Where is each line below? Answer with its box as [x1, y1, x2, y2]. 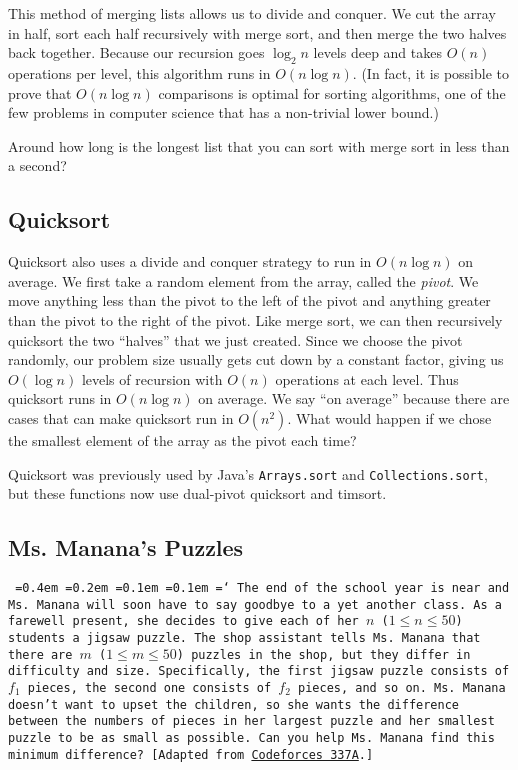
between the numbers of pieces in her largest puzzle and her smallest [8, 714, 495, 729]
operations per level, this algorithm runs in [8, 62, 271, 83]
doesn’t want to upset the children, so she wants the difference [8, 697, 460, 712]
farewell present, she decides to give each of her [8, 614, 359, 629]
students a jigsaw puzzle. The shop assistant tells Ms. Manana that [8, 630, 481, 645]
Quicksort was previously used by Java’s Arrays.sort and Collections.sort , [8, 463, 488, 484]
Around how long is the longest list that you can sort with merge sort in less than [8, 135, 510, 156]
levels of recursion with [81, 368, 223, 389]
